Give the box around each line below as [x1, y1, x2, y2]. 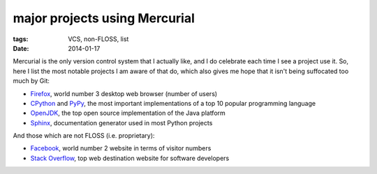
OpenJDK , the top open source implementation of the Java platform [30, 109, 226, 118]
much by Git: [13, 77, 50, 85]
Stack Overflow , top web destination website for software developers [30, 154, 230, 162]
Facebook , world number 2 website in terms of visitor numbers [30, 144, 212, 152]
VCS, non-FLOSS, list [68, 35, 129, 43]
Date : [13, 44, 29, 52]
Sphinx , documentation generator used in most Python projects [30, 118, 213, 127]
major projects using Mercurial [13, 10, 195, 26]
